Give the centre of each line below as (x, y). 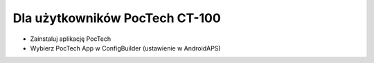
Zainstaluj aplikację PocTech (71, 39)
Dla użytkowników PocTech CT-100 (117, 18)
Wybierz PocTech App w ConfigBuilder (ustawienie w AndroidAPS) (125, 48)
